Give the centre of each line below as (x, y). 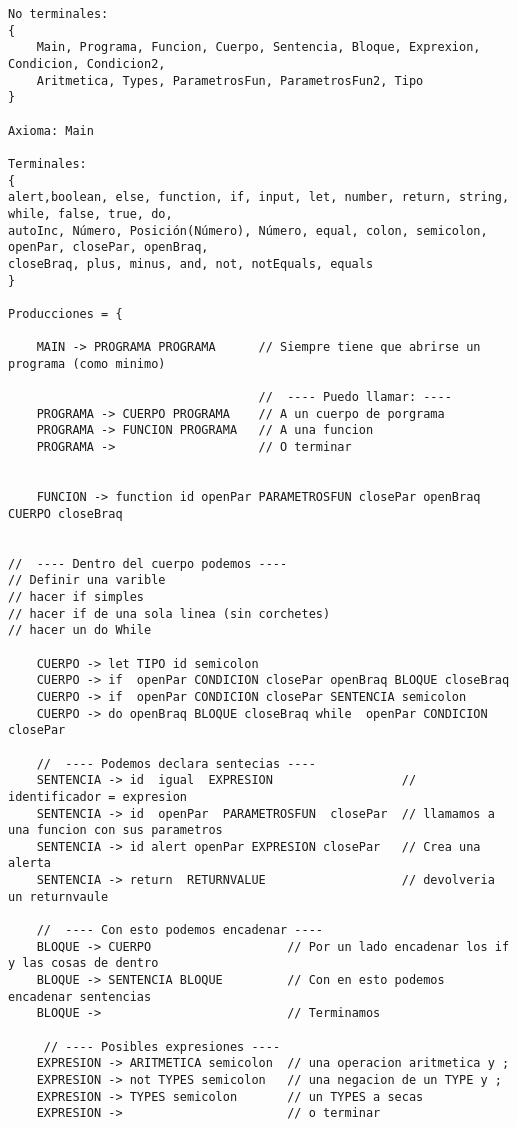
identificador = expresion (97, 796)
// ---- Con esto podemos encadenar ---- (179, 930)
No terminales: (58, 14)
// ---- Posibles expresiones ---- (162, 1046)
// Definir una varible (87, 580)
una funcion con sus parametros (115, 830)
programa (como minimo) (87, 363)
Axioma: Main (51, 130)
